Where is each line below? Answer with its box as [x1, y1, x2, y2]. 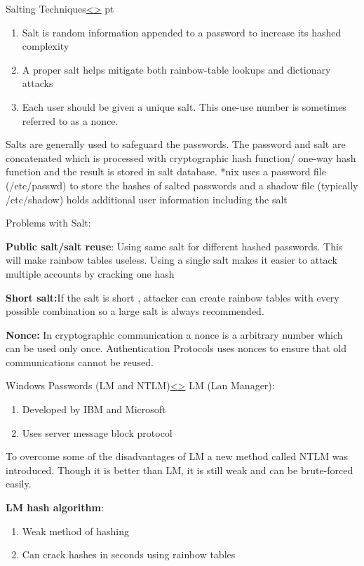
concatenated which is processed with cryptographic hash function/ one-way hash [6, 150, 356, 165]
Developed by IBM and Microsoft [22, 402, 166, 417]
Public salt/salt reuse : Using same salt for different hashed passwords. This [6, 238, 343, 253]
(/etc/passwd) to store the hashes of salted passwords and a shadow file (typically [6, 177, 358, 192]
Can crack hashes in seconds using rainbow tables [22, 547, 236, 562]
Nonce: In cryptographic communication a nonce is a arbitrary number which [6, 327, 343, 342]
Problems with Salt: [6, 215, 91, 230]
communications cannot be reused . [6, 354, 154, 369]
